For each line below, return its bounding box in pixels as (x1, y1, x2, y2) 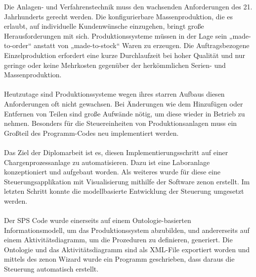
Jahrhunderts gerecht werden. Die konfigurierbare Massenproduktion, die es (4, 11, 233, 21)
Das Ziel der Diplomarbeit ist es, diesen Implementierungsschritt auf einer (4, 147, 228, 157)
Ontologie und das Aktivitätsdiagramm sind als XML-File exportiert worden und (4, 244, 250, 254)
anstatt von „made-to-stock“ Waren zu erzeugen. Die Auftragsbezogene (34, 40, 250, 51)
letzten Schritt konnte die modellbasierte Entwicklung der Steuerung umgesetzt (4, 186, 244, 196)
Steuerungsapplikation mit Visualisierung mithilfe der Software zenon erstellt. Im (4, 176, 250, 186)
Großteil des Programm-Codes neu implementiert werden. (4, 127, 179, 138)
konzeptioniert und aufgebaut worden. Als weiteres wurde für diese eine (4, 166, 220, 177)
